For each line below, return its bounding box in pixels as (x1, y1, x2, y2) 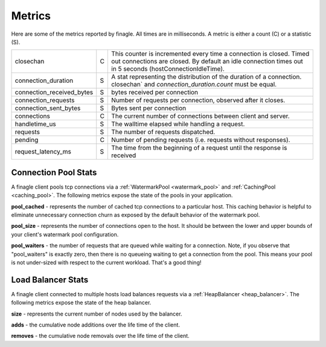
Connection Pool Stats (11, 167, 97, 178)
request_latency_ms (14, 148, 72, 156)
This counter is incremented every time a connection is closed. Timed (111, 50, 310, 58)
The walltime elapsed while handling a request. (111, 120, 245, 128)
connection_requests (14, 96, 75, 105)
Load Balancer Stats (11, 274, 89, 285)
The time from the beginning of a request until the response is (111, 144, 287, 152)
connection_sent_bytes (14, 104, 81, 112)
